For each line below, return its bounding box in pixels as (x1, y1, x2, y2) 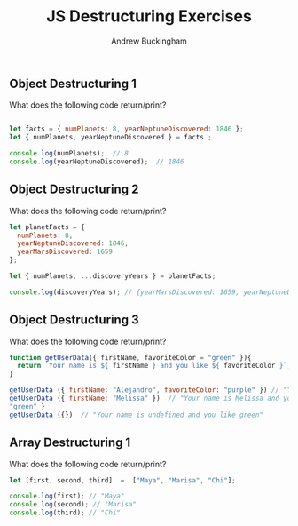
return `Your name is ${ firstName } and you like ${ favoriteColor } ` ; (17, 362, 292, 371)
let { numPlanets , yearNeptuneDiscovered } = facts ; (9, 133, 213, 142)
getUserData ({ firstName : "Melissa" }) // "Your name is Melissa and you (9, 394, 295, 403)
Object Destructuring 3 (9, 313, 139, 328)
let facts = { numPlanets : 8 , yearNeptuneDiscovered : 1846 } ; (9, 124, 244, 134)
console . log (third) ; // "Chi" (9, 508, 122, 517)
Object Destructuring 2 (9, 182, 139, 197)
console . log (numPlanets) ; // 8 (9, 149, 129, 158)
